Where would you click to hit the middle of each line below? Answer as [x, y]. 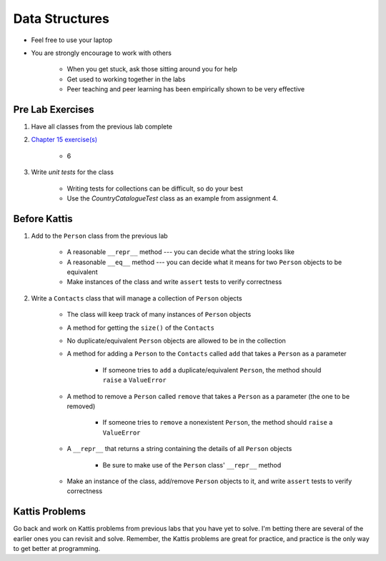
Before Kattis [43, 219]
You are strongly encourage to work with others [101, 53]
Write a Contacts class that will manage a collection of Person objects [137, 298]
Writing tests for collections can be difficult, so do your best [155, 188]
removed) [81, 406]
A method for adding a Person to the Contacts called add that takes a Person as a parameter [207, 354]
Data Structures [61, 19]
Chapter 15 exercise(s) [64, 140]
